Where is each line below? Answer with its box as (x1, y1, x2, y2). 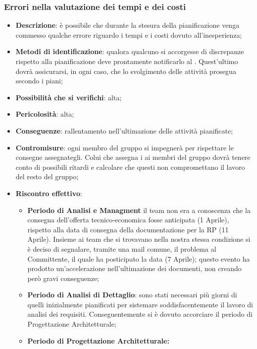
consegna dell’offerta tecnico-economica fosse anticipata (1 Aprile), (27, 214, 229, 225)
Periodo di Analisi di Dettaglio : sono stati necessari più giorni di (27, 289, 237, 300)
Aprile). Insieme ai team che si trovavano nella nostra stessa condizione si (27, 234, 251, 244)
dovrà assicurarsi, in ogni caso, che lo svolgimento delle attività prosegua (15, 66, 236, 76)
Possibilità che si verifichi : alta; (15, 92, 122, 102)
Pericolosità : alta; (15, 109, 74, 119)
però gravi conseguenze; (27, 273, 100, 283)
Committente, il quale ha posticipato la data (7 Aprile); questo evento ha (27, 253, 250, 264)
